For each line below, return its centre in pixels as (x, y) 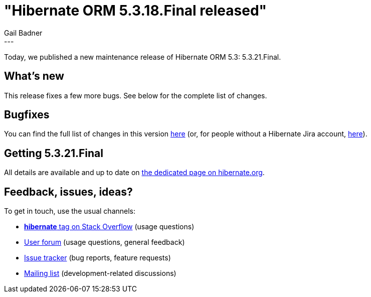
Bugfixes (27, 115)
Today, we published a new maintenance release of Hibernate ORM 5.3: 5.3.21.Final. (143, 57)
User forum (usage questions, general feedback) (105, 242)
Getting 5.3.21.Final (54, 153)
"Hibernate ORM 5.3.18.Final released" (135, 11)
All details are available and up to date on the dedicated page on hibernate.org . (134, 173)
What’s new (34, 76)
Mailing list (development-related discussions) (100, 273)
